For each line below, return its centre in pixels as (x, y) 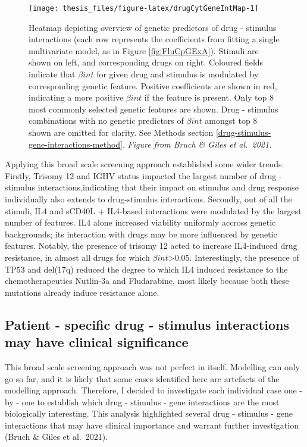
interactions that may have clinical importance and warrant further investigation (152, 425)
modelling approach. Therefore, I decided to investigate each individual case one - (153, 390)
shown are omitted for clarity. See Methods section (121, 132)
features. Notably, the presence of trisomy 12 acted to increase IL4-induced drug (151, 246)
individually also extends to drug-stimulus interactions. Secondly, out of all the (148, 199)
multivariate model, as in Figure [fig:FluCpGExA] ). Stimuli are (144, 50)
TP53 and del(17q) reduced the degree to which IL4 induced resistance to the (146, 269)
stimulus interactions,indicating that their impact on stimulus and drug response (152, 187)
